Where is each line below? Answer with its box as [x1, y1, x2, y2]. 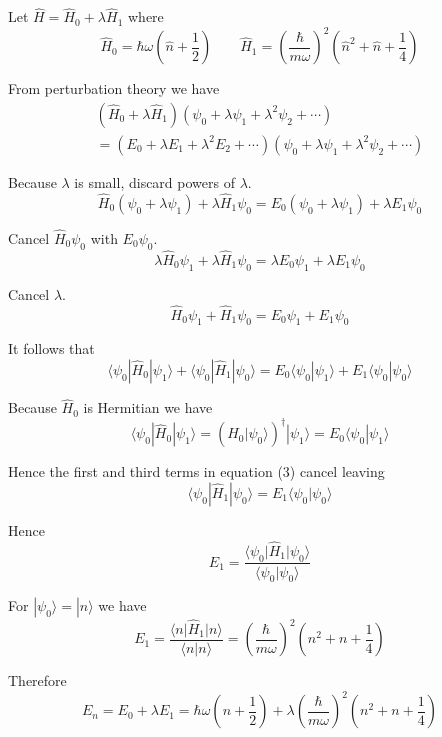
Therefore [8, 670, 67, 691]
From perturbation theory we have [8, 78, 220, 99]
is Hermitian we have [83, 397, 213, 418]
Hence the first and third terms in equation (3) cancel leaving [8, 461, 385, 482]
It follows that [8, 338, 95, 359]
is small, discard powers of [74, 171, 235, 192]
